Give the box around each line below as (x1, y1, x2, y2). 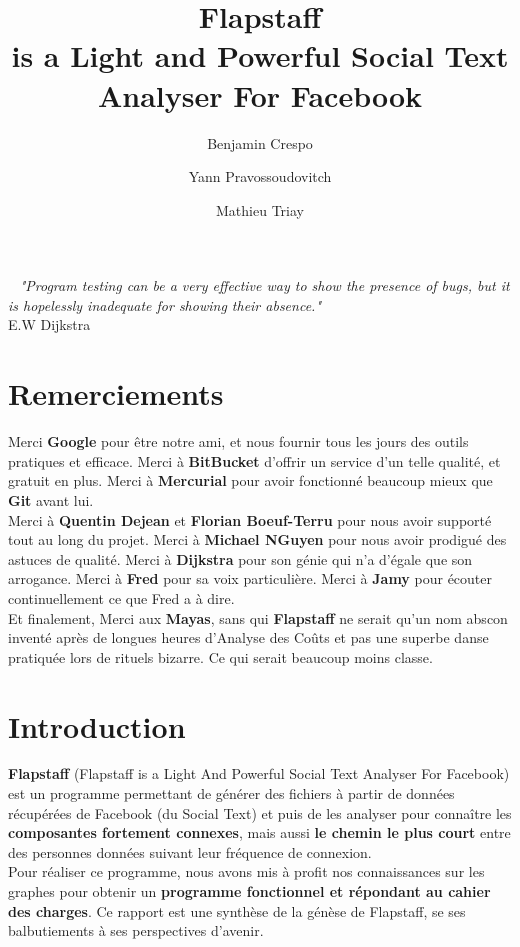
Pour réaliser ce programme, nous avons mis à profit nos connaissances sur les (8, 861, 485, 882)
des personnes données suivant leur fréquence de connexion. (8, 841, 372, 862)
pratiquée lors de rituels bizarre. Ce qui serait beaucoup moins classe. (8, 646, 433, 667)
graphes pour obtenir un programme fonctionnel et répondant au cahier (8, 881, 491, 901)
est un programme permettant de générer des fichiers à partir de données (8, 783, 455, 804)
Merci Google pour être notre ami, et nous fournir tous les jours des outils (8, 431, 469, 452)
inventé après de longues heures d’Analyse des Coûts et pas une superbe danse (8, 627, 489, 648)
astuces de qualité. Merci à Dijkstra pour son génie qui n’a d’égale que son (8, 548, 473, 569)
